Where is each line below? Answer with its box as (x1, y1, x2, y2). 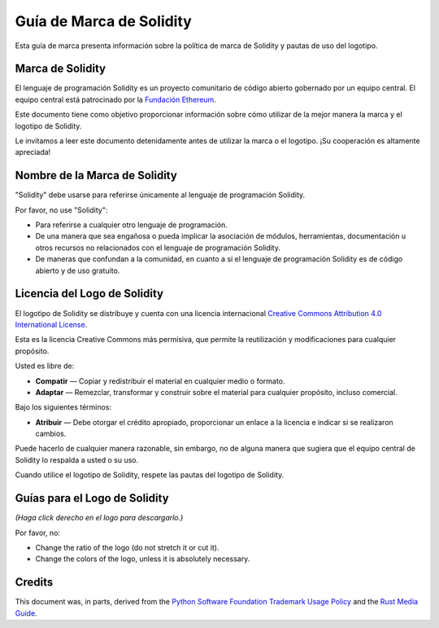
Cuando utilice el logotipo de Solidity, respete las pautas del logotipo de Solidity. (15, 470, 285, 480)
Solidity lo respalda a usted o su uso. (15, 455, 139, 464)
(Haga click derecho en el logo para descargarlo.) (15, 513, 184, 523)
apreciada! (15, 147, 51, 157)
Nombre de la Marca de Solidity (15, 169, 178, 182)
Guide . (15, 608, 37, 618)
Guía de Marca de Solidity (15, 12, 193, 30)
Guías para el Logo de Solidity (15, 491, 170, 505)
